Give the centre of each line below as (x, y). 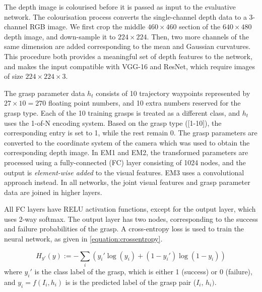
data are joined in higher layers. (53, 192)
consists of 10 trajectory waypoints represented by (173, 93)
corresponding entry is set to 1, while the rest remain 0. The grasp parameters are (131, 133)
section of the (200, 27)
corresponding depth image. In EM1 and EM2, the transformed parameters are (126, 152)
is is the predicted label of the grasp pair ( (131, 282)
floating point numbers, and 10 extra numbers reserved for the (144, 103)
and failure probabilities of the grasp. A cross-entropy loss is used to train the (124, 229)
